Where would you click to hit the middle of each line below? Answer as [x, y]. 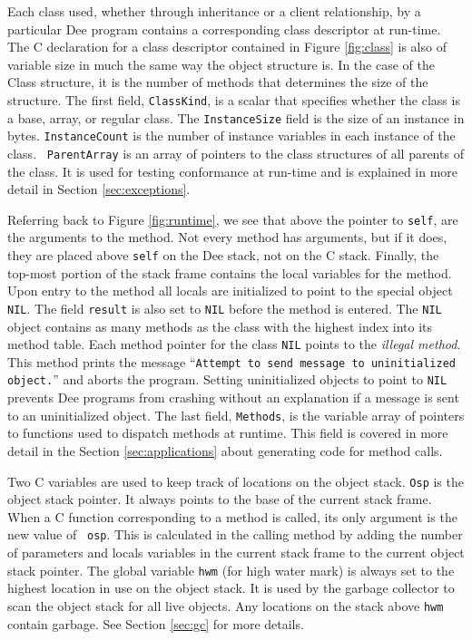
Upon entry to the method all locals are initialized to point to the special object [230, 291]
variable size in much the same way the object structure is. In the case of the [221, 64]
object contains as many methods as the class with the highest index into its [220, 326]
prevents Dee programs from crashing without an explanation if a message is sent [233, 398]
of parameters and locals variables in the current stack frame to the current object [236, 553]
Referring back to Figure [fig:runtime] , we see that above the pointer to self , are [233, 219]
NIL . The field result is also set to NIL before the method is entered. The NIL [225, 308]
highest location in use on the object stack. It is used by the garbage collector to [231, 588]
